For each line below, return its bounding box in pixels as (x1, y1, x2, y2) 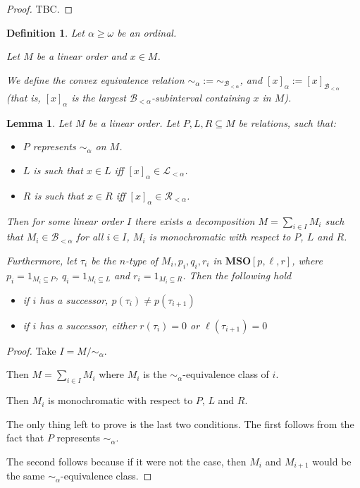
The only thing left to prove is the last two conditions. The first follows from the (6, 416, 354, 431)
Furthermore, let (6, 252, 77, 267)
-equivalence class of (182, 367, 269, 382)
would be (312, 454, 352, 469)
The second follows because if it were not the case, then (6, 454, 247, 469)
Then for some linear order (6, 213, 124, 228)
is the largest (71, 90, 126, 104)
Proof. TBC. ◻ (6, 1, 73, 16)
